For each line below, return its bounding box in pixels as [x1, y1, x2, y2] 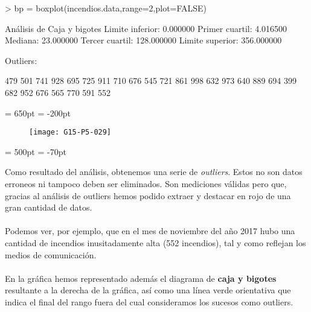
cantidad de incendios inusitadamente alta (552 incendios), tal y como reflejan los [5, 236, 306, 249]
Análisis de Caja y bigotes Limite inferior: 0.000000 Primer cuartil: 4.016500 [5, 22, 287, 34]
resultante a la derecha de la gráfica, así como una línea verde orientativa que [5, 284, 291, 296]
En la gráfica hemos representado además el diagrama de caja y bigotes [5, 272, 277, 284]
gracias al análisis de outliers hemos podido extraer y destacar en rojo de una [5, 189, 291, 202]
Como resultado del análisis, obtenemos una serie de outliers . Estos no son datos [5, 165, 303, 178]
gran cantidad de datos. [5, 201, 92, 214]
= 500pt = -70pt [5, 145, 66, 158]
